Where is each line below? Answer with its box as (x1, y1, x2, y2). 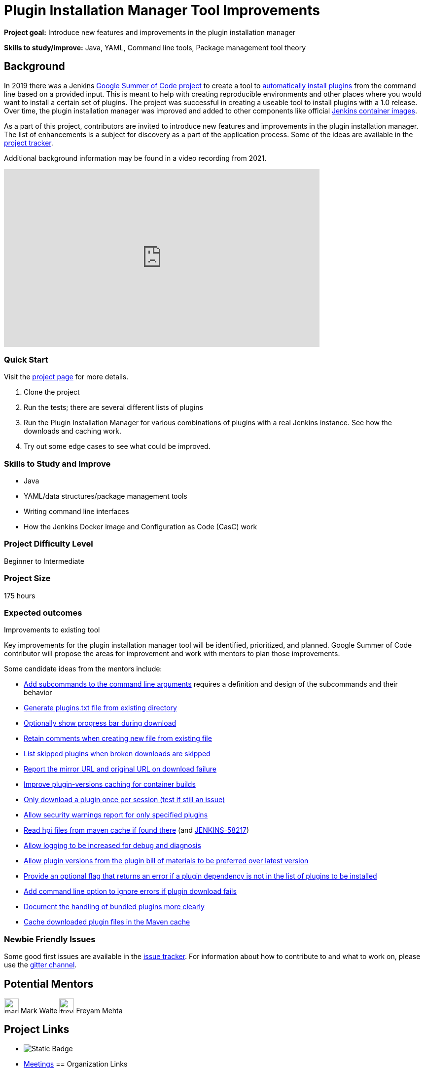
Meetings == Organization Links (24, 1059, 128, 1068)
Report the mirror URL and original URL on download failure (24, 765, 216, 774)
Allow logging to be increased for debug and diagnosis (24, 841, 201, 850)
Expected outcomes (4, 607, 82, 618)
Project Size (4, 573, 51, 584)
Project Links (4, 1023, 70, 1036)
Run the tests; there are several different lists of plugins (24, 403, 203, 412)
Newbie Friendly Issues (4, 934, 96, 944)
